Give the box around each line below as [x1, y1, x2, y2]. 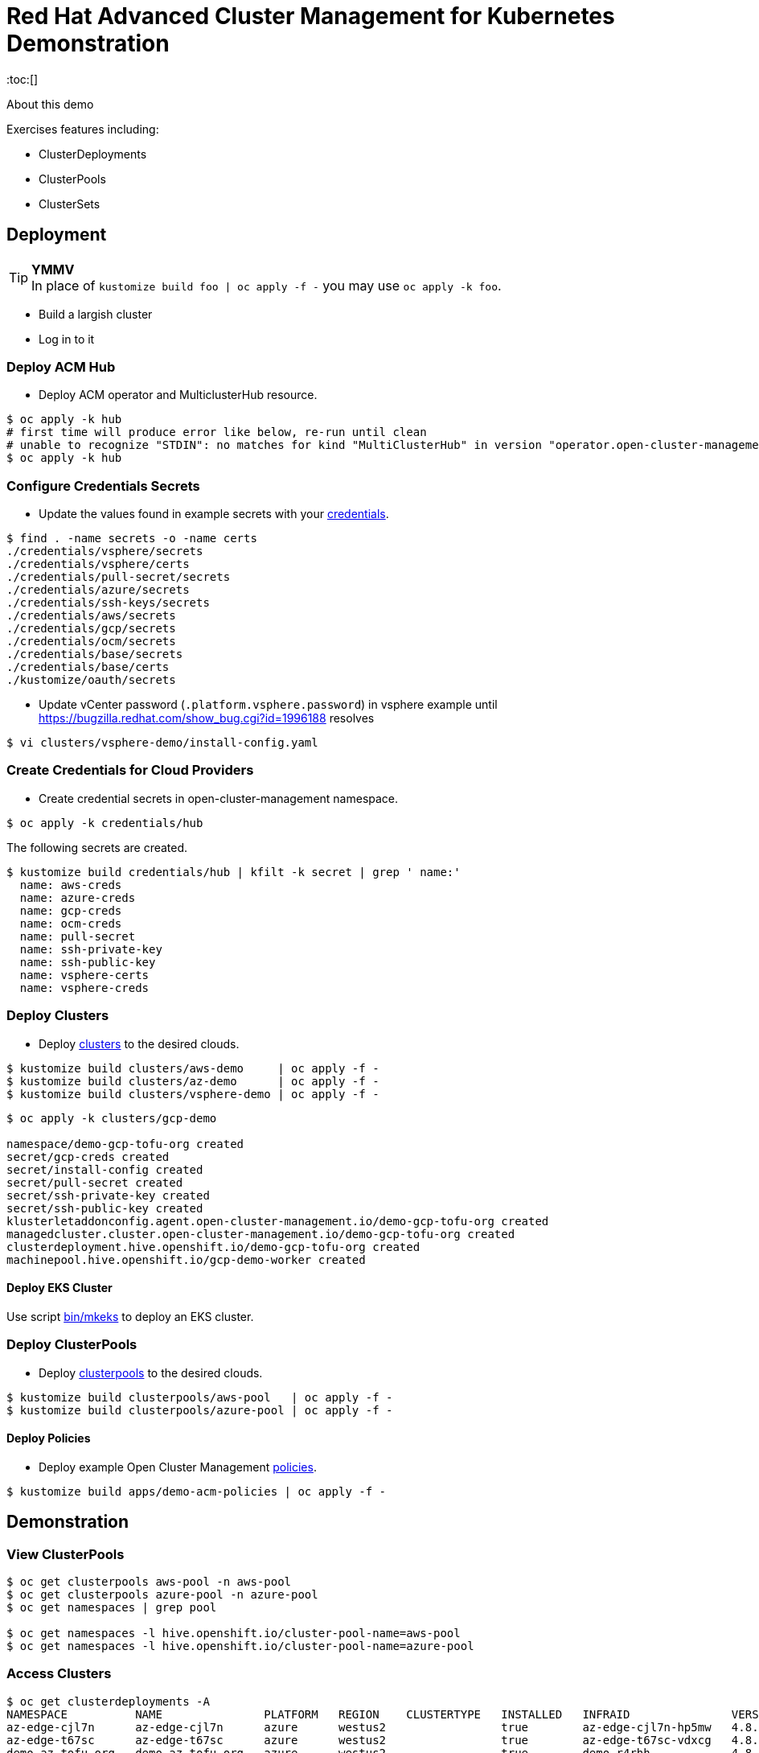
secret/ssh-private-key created [6, 1188, 210, 1202]
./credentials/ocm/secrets [6, 635, 176, 648]
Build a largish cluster [39, 307, 153, 321]
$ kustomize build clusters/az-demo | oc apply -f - [6, 1074, 379, 1088]
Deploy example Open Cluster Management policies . [39, 1459, 317, 1474]
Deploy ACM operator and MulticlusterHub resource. [39, 388, 318, 402]
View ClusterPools [6, 1545, 125, 1562]
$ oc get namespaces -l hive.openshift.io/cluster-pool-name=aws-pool [6, 1627, 461, 1640]
